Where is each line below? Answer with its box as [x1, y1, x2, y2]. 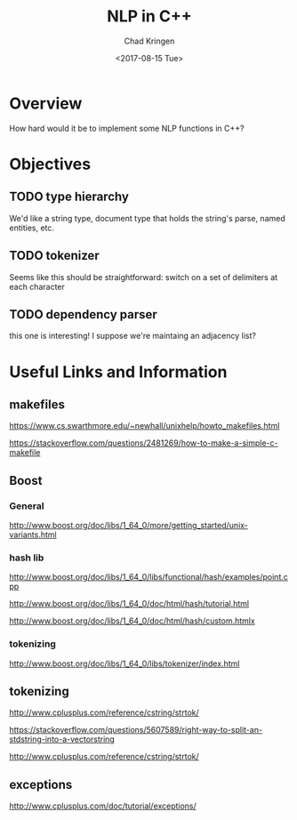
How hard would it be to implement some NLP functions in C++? [9, 123, 245, 133]
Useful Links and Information [9, 362, 228, 382]
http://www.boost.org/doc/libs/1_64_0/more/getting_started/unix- [9, 520, 249, 530]
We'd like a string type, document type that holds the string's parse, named [9, 213, 286, 223]
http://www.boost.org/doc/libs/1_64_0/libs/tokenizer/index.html [9, 658, 240, 669]
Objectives [9, 154, 92, 174]
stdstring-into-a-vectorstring [9, 734, 116, 744]
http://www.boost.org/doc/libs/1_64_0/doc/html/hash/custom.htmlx [9, 615, 255, 626]
